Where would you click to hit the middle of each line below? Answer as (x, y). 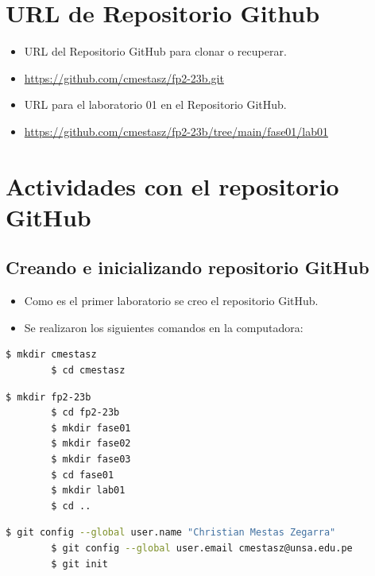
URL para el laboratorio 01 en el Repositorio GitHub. (155, 104)
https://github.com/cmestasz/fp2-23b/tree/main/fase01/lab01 (176, 131)
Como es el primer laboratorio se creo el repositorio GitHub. (171, 301)
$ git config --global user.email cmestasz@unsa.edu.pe (202, 548)
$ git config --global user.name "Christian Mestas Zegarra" (171, 533)
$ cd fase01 (83, 475)
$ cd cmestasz (88, 371)
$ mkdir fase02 (91, 444)
